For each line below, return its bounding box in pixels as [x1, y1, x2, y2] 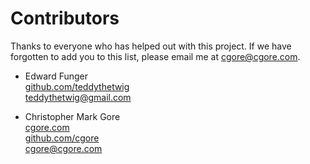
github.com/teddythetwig [24, 80, 130, 92]
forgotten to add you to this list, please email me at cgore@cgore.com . [10, 50, 301, 62]
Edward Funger [24, 70, 89, 82]
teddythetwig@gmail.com [24, 91, 132, 103]
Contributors [10, 7, 120, 30]
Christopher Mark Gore [24, 110, 121, 122]
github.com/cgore [24, 132, 100, 144]
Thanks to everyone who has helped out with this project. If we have [10, 40, 292, 52]
